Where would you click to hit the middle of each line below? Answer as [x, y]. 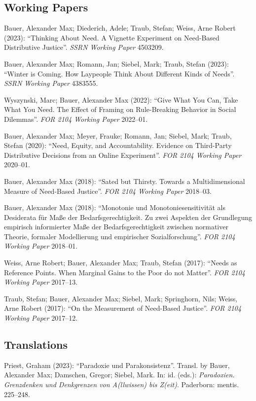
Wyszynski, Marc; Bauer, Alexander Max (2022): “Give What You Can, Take [121, 99]
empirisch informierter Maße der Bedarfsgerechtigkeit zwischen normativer [116, 227]
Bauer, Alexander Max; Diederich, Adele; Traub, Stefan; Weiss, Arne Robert [120, 28]
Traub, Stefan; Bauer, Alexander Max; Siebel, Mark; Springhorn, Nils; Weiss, [121, 298]
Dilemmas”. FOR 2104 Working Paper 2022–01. [76, 119]
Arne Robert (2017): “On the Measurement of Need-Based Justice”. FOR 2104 [123, 308]
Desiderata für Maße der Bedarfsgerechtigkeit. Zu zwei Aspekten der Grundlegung [128, 217]
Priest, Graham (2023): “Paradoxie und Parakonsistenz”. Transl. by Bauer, [117, 365]
